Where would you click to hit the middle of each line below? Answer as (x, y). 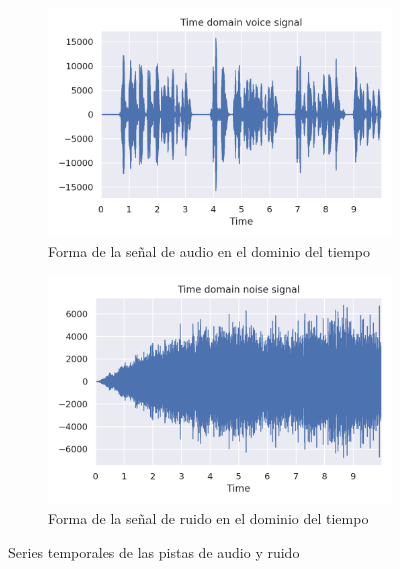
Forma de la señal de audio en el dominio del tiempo (209, 250)
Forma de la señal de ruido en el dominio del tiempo (208, 518)
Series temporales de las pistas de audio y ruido (154, 551)
